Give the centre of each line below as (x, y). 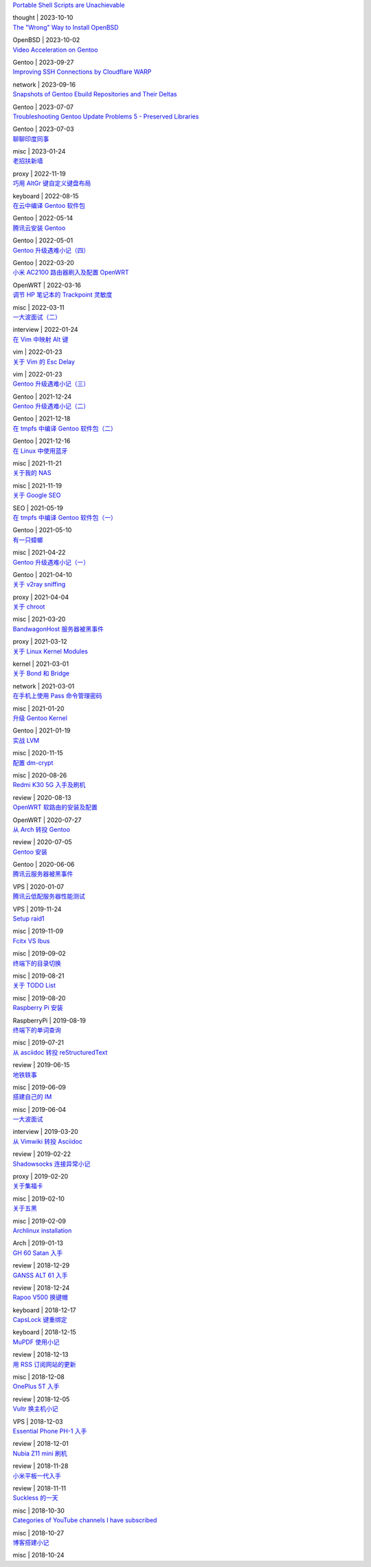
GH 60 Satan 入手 (38, 1252)
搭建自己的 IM (32, 1097)
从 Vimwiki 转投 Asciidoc (47, 1141)
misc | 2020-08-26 (40, 775)
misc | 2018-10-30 (39, 1511)
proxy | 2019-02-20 (41, 1177)
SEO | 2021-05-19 (38, 508)
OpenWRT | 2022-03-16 (47, 285)
